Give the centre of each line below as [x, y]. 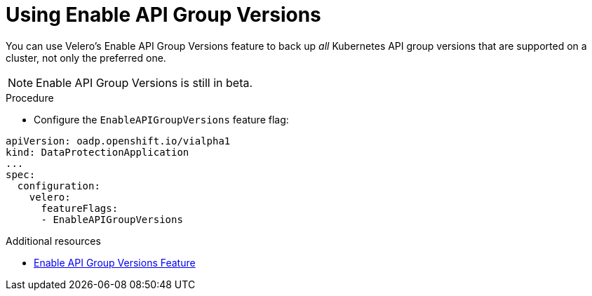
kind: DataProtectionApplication [97, 152]
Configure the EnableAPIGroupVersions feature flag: [161, 119]
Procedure [30, 97]
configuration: [59, 186]
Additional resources [53, 241]
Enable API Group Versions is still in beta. [144, 82]
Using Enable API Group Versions [163, 15]
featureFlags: [80, 208]
